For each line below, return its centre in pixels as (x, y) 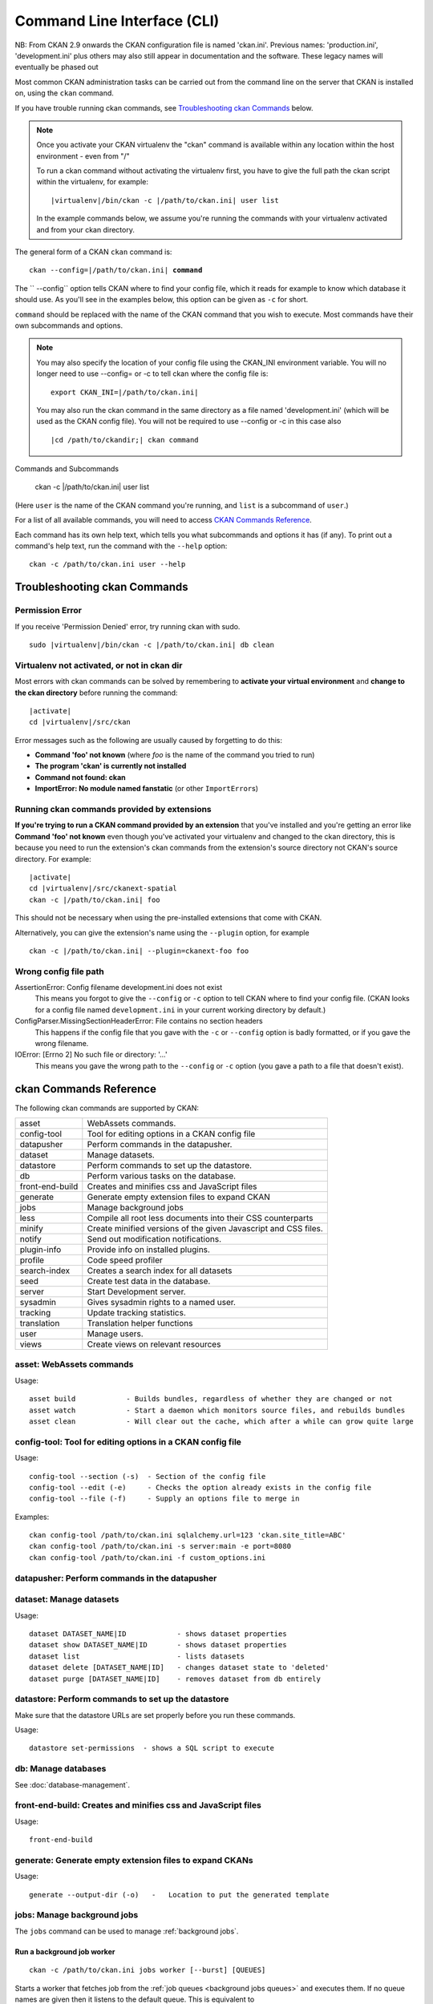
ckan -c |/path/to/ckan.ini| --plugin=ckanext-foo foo (139, 951)
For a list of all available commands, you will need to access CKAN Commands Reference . (163, 520)
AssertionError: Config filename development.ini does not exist (119, 988)
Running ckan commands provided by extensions (113, 810)
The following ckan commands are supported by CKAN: (107, 1108)
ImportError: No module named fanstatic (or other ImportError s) (147, 789)
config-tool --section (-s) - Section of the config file (148, 1476)
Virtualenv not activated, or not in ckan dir (99, 665)
